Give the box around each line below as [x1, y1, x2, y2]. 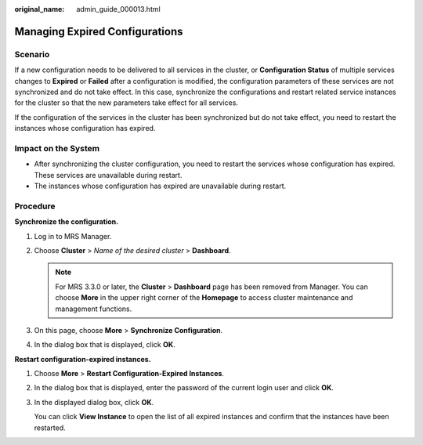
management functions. [55, 304, 132, 313]
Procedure [14, 201, 56, 212]
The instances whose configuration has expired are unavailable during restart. [34, 181, 287, 191]
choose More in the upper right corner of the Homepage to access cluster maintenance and [55, 293, 353, 302]
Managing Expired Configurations [14, 24, 183, 38]
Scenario [14, 49, 50, 60]
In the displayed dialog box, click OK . [34, 397, 154, 407]
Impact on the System [14, 143, 100, 154]
